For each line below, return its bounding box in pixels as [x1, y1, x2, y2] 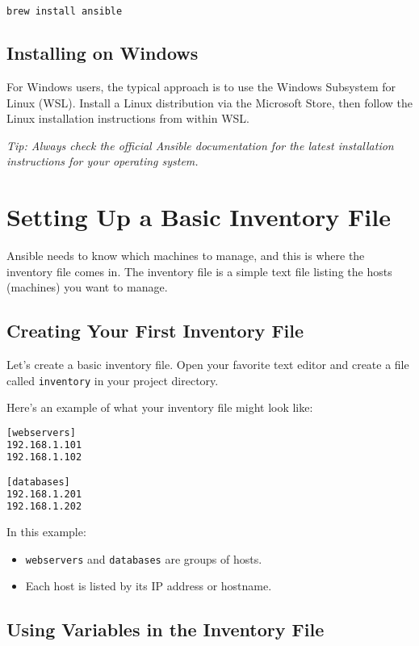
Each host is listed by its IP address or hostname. [25, 577, 272, 594]
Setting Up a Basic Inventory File [6, 200, 391, 233]
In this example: [6, 522, 86, 539]
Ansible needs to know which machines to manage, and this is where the [6, 247, 365, 264]
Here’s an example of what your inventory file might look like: [6, 399, 313, 416]
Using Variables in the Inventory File [6, 617, 325, 642]
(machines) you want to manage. [6, 279, 168, 296]
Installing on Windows [6, 40, 199, 65]
